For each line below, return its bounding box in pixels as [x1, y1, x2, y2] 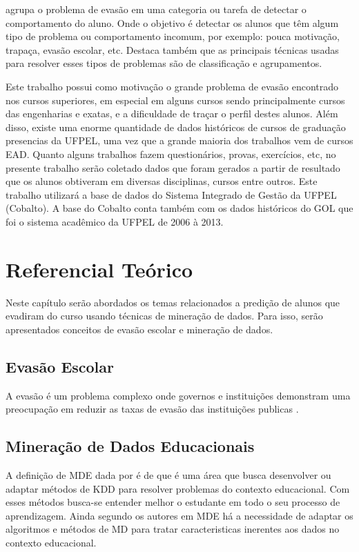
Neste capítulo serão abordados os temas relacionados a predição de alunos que [6, 295, 340, 309]
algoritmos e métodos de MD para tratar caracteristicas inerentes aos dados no [6, 522, 340, 536]
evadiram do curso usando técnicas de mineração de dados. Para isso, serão [6, 308, 323, 323]
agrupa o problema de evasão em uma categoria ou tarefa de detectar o [6, 2, 307, 16]
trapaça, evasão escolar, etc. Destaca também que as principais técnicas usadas [6, 42, 339, 57]
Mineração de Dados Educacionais [6, 435, 255, 457]
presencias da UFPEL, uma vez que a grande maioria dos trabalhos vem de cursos [6, 133, 353, 148]
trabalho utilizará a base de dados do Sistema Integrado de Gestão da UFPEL [6, 187, 337, 201]
